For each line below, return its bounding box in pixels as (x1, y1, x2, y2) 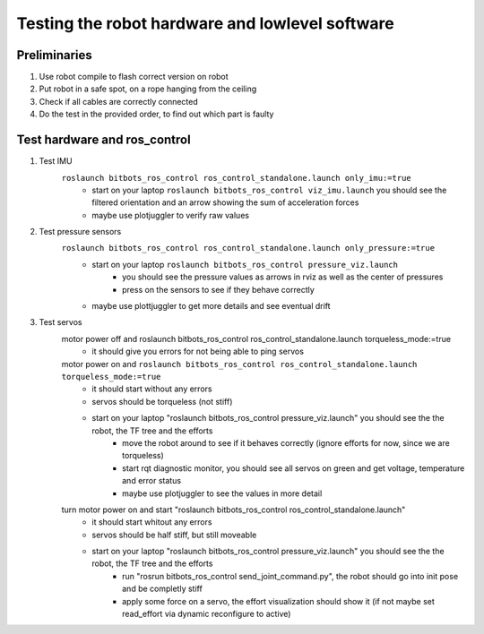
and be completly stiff (122, 583, 203, 595)
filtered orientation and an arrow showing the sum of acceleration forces (91, 197, 359, 208)
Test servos (39, 317, 82, 328)
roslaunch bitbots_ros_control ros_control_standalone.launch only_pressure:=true (61, 243, 435, 253)
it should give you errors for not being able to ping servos (91, 346, 305, 357)
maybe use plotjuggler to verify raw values (91, 210, 250, 220)
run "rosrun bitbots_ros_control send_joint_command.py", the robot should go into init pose (122, 570, 459, 581)
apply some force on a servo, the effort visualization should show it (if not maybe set (122, 595, 435, 606)
